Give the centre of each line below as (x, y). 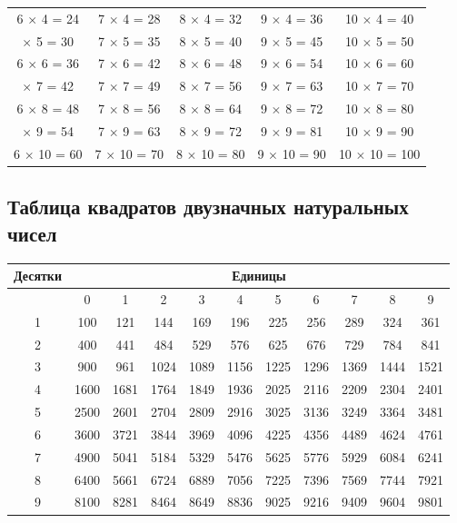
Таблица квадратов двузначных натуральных (208, 207)
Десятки (38, 275)
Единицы (259, 275)
